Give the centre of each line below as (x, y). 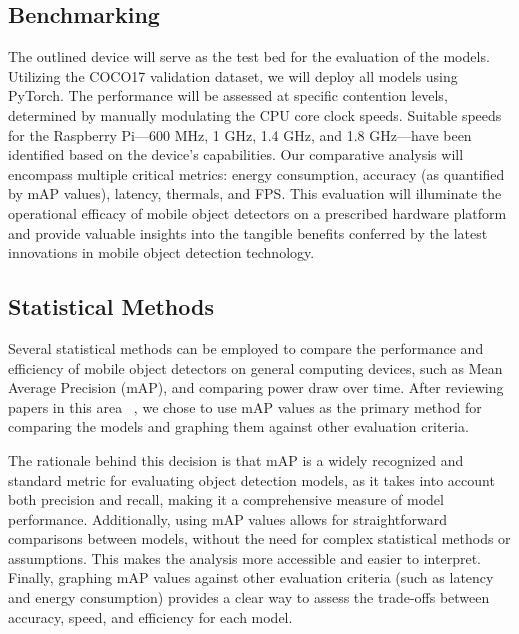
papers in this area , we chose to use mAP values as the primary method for (245, 406)
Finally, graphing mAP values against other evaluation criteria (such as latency (251, 577)
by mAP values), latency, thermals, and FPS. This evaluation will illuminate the (255, 193)
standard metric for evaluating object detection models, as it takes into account (251, 479)
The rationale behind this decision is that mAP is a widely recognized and (236, 459)
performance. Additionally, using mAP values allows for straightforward (228, 518)
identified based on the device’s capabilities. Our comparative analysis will (236, 154)
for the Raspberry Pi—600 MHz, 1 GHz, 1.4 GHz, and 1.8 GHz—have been (240, 134)
